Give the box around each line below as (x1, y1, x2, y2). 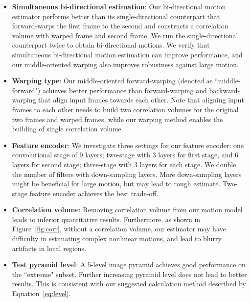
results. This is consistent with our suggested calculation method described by (12, 278, 246, 289)
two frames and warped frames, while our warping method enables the (12, 114, 223, 124)
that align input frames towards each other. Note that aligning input (38, 95, 244, 105)
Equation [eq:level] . (12, 288, 71, 299)
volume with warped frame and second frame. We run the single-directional (12, 30, 238, 40)
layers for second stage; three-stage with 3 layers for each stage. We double (12, 159, 236, 169)
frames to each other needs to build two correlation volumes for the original (12, 104, 239, 114)
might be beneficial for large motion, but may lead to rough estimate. (12, 178, 221, 189)
